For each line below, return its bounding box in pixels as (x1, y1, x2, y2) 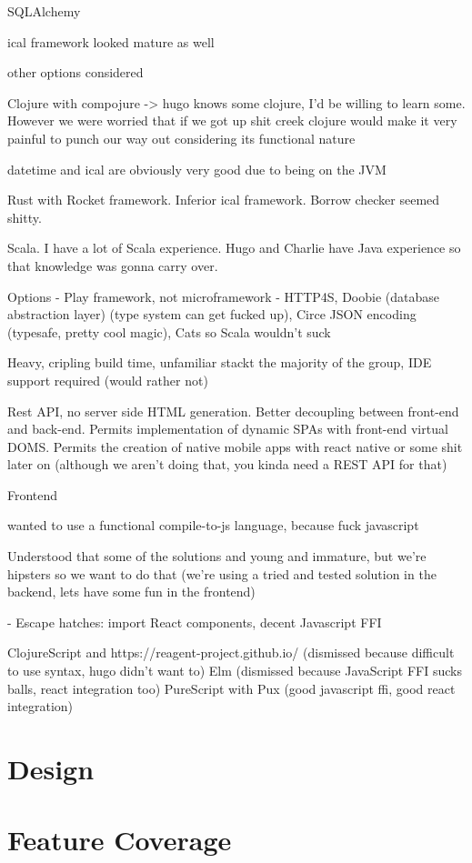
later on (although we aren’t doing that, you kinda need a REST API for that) (7, 455, 447, 474)
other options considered (7, 63, 144, 82)
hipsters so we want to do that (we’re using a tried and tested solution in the (7, 564, 437, 583)
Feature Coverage (7, 821, 232, 858)
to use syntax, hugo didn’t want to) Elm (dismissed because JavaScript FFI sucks (7, 661, 462, 680)
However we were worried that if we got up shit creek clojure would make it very (7, 111, 457, 130)
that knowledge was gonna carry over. (7, 256, 218, 275)
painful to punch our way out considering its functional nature (7, 128, 356, 147)
